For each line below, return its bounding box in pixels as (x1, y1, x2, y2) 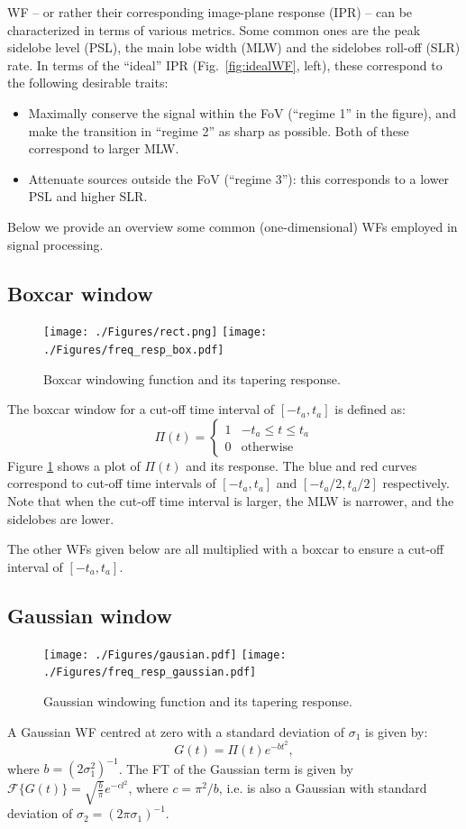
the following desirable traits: (7, 73, 169, 92)
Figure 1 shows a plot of (7, 456, 141, 474)
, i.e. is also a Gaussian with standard (218, 778, 427, 797)
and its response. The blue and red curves (186, 456, 417, 474)
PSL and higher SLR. (28, 187, 148, 206)
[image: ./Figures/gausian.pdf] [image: (43, 648, 287, 661)
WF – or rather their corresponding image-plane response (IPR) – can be (7, 3, 413, 21)
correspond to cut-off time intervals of (7, 474, 216, 493)
